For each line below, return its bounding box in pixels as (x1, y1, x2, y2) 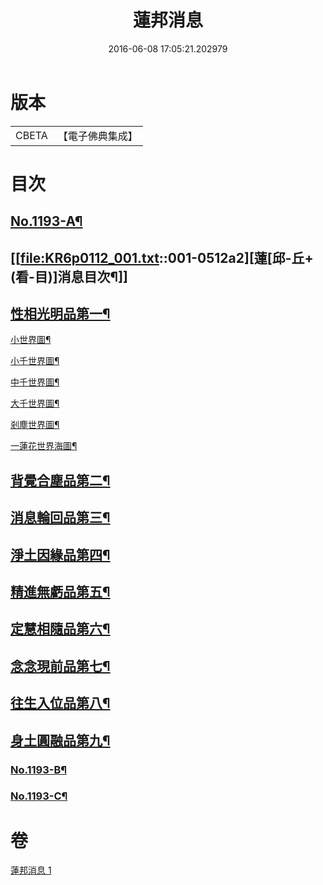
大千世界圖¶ (10, 397, 60, 410)
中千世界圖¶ (10, 376, 60, 388)
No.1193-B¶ (10, 762, 68, 776)
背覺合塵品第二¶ (10, 472, 111, 489)
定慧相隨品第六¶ (10, 621, 111, 638)
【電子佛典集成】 (57, 129, 138, 143)
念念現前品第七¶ (10, 657, 111, 675)
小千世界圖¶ (10, 355, 60, 367)
